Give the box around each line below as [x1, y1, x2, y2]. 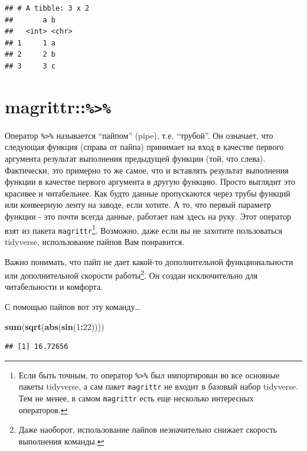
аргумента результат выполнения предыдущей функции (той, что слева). [5, 152, 266, 165]
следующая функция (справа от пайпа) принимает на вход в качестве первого [5, 140, 284, 153]
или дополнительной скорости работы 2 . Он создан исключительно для [5, 267, 258, 281]
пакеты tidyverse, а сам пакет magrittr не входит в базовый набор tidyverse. [18, 380, 298, 393]
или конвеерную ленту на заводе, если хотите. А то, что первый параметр [5, 198, 271, 211]
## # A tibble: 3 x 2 [5, 4, 90, 12]
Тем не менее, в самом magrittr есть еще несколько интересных [18, 392, 254, 404]
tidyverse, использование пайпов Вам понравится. [5, 235, 185, 247]
